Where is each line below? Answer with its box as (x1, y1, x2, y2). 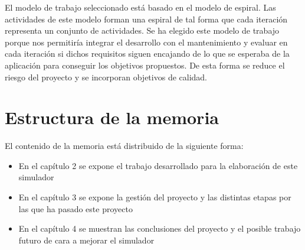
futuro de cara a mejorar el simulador (18, 233, 155, 246)
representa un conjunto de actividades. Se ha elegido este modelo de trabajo (5, 24, 280, 37)
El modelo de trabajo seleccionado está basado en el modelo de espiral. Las (5, 1, 276, 13)
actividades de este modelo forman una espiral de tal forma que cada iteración (5, 12, 288, 25)
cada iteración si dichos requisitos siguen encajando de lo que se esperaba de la (5, 47, 290, 60)
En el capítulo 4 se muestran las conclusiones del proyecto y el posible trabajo (18, 222, 301, 235)
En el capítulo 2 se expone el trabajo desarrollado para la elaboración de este (18, 159, 298, 171)
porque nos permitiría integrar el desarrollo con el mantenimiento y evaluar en (5, 35, 288, 48)
